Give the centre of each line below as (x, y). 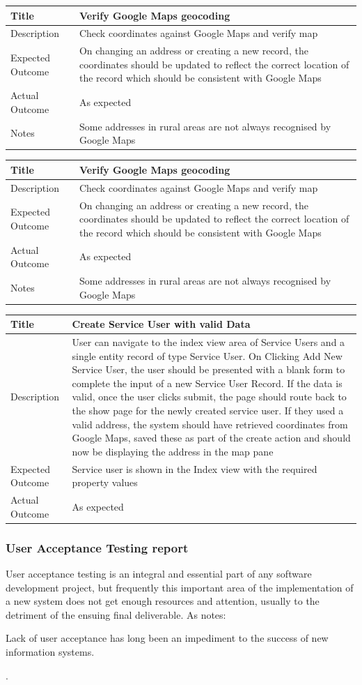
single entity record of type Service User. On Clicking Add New (207, 355)
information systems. (50, 651)
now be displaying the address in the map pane (173, 451)
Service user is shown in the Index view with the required (195, 468)
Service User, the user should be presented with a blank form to (208, 369)
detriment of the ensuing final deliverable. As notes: (116, 614)
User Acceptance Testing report (97, 547)
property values (105, 482)
